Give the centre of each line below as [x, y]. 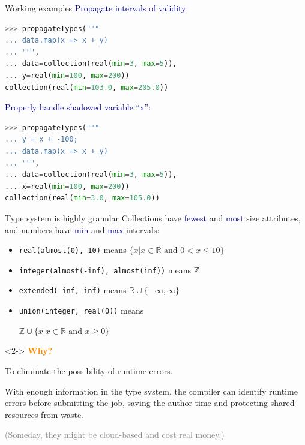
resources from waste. [44, 414]
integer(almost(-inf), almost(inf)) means [105, 270]
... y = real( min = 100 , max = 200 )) [67, 75]
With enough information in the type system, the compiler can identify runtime [151, 391]
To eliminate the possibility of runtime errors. [89, 370]
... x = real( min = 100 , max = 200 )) [67, 186]
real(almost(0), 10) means [73, 250]
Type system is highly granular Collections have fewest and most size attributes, [153, 217]
